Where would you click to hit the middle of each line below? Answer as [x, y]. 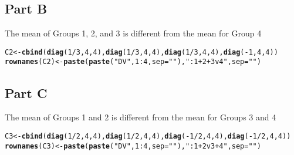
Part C [26, 92]
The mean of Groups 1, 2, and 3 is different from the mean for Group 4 [133, 33]
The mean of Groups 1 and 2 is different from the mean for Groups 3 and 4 [141, 117]
